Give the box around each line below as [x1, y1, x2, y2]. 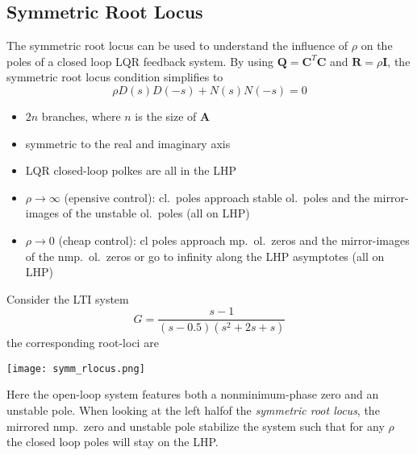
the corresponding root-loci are [6, 334, 159, 351]
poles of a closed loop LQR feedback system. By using [6, 52, 274, 69]
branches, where [41, 107, 121, 124]
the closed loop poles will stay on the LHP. [6, 433, 219, 450]
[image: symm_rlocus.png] [6, 362, 145, 374]
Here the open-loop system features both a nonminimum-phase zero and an [6, 386, 379, 403]
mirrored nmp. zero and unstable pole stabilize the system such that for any [6, 417, 385, 434]
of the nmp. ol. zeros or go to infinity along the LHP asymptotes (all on [25, 247, 385, 264]
